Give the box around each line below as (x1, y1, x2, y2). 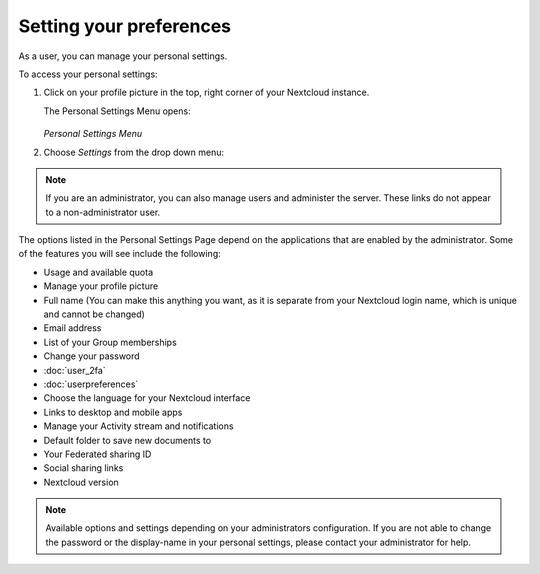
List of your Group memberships (43, 336, 177, 348)
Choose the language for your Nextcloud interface (43, 392, 251, 404)
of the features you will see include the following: (18, 248, 221, 260)
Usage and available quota (43, 266, 154, 278)
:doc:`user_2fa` (43, 364, 106, 376)
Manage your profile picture (43, 280, 159, 292)
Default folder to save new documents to (43, 434, 212, 446)
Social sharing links (43, 462, 124, 474)
